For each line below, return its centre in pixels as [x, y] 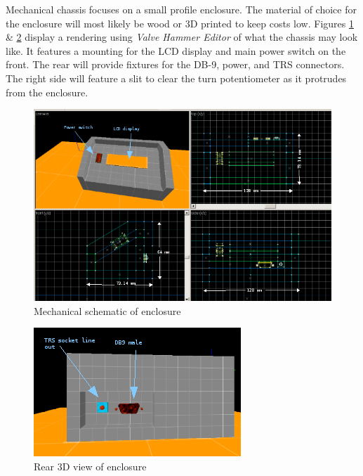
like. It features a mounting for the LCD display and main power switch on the [176, 50]
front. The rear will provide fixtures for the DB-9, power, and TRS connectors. [175, 64]
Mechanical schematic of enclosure [107, 310]
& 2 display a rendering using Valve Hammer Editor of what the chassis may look [182, 37]
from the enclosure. [47, 92]
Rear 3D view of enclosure [90, 466]
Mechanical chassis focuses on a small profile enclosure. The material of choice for [181, 9]
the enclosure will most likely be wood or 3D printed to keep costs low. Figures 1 [180, 23]
